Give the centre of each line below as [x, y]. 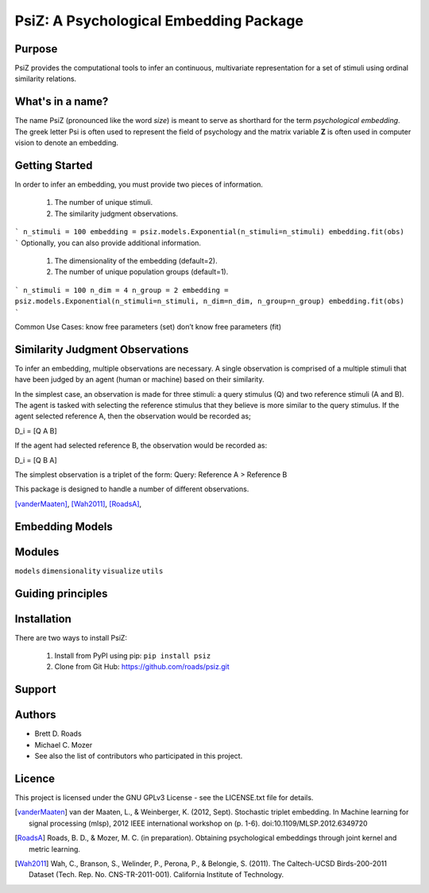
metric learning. [55, 849]
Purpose [36, 49]
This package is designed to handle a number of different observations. [132, 489]
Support [35, 689]
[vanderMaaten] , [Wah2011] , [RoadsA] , [78, 503]
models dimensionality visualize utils [89, 571]
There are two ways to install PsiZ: [71, 637]
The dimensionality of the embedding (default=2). [136, 261]
